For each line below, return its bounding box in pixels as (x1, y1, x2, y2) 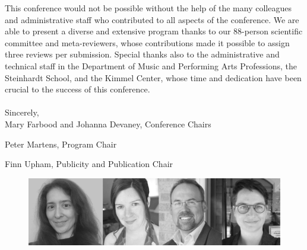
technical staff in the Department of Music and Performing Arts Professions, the (5, 59, 297, 72)
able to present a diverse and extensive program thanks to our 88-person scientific (5, 25, 303, 37)
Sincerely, (5, 106, 39, 118)
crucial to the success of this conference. (5, 83, 150, 95)
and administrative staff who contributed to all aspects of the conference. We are (5, 13, 299, 25)
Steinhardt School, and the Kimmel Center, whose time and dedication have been (5, 71, 302, 84)
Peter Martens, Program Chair (5, 137, 117, 150)
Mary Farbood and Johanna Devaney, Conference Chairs (5, 117, 211, 130)
